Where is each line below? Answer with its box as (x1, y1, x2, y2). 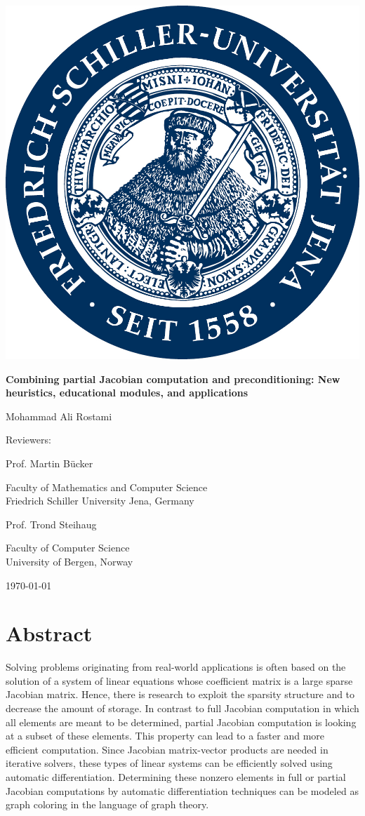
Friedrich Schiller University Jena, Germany (6, 493, 194, 508)
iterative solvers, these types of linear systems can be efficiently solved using (6, 756, 333, 770)
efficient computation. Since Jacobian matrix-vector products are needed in (6, 742, 328, 756)
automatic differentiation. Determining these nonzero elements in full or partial (6, 770, 346, 784)
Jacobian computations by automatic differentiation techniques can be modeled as (6, 783, 359, 798)
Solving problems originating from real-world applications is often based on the (6, 660, 346, 674)
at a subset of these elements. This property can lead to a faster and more (6, 728, 325, 743)
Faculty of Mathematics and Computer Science (6, 479, 208, 494)
